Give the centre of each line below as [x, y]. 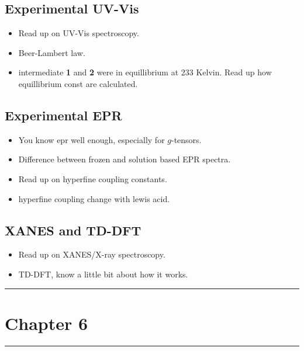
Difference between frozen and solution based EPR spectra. [125, 159]
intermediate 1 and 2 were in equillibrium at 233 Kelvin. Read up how [145, 72]
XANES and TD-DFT [73, 230]
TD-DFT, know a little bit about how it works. [103, 274]
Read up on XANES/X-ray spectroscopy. [92, 254]
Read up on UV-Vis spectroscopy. [79, 33]
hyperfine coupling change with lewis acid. [94, 198]
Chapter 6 [46, 323]
